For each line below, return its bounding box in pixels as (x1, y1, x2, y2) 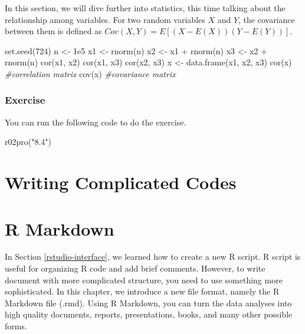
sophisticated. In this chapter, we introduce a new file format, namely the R (5, 285, 280, 297)
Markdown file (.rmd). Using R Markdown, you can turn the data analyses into (5, 296, 292, 309)
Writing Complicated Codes (5, 170, 237, 194)
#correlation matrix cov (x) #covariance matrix (5, 67, 176, 80)
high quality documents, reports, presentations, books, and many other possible (5, 308, 293, 320)
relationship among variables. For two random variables (5, 13, 205, 25)
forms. (5, 320, 27, 332)
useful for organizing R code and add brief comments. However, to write (5, 262, 265, 275)
